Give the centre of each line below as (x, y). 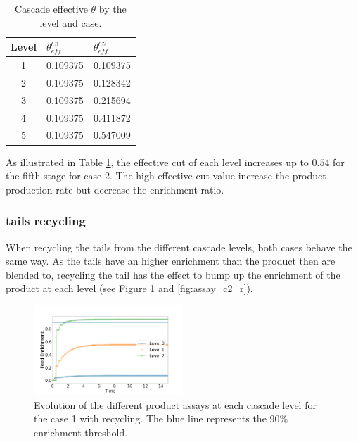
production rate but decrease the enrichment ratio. (115, 189)
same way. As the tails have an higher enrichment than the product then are (171, 261)
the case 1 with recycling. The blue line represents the (150, 418)
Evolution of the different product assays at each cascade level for (175, 404)
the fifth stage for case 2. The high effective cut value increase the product (166, 176)
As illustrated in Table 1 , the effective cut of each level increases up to (157, 162)
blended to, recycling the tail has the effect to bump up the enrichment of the (173, 274)
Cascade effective (51, 8)
